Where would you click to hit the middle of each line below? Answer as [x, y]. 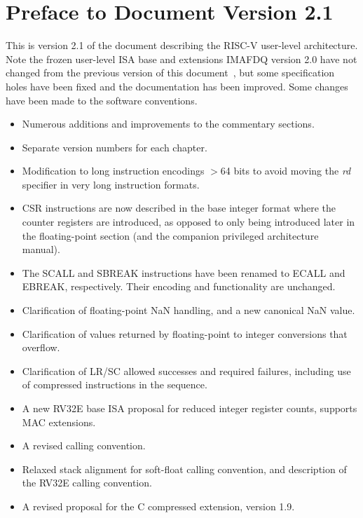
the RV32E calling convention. [87, 483]
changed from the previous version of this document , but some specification [170, 73]
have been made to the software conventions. [102, 100]
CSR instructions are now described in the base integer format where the [179, 208]
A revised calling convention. [84, 445]
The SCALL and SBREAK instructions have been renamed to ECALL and [184, 272]
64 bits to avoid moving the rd [286, 171]
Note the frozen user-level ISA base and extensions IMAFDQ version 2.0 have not [181, 59]
